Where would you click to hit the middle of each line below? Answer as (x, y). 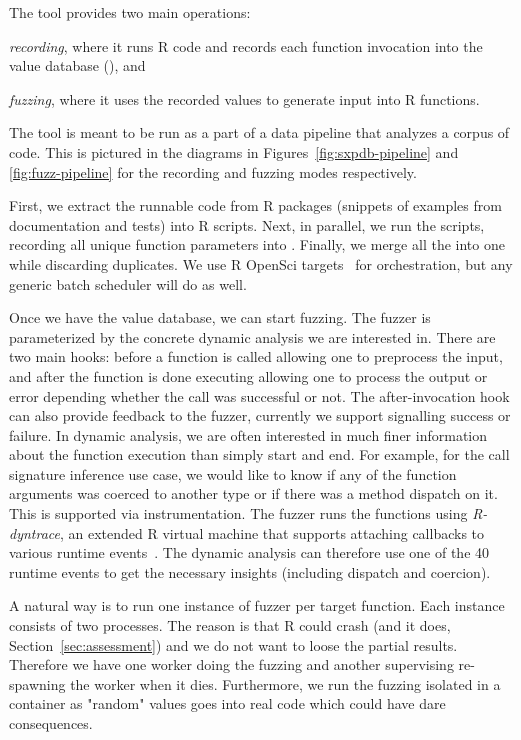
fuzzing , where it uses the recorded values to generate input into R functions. (244, 98)
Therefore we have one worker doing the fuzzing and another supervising (231, 664)
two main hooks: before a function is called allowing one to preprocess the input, (256, 356)
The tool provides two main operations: (130, 12)
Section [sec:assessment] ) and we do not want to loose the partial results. (233, 644)
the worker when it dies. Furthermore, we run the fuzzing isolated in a (285, 683)
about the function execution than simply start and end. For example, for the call (259, 454)
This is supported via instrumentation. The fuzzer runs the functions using (238, 513)
